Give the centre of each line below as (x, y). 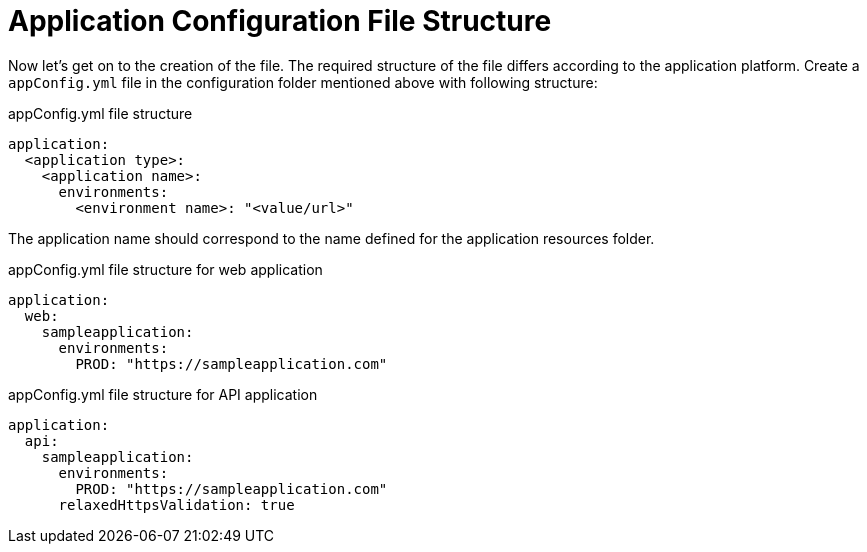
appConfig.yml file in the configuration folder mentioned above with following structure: (303, 82)
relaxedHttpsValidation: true (176, 504)
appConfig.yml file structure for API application (163, 394)
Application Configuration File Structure (280, 21)
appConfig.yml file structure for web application (165, 269)
